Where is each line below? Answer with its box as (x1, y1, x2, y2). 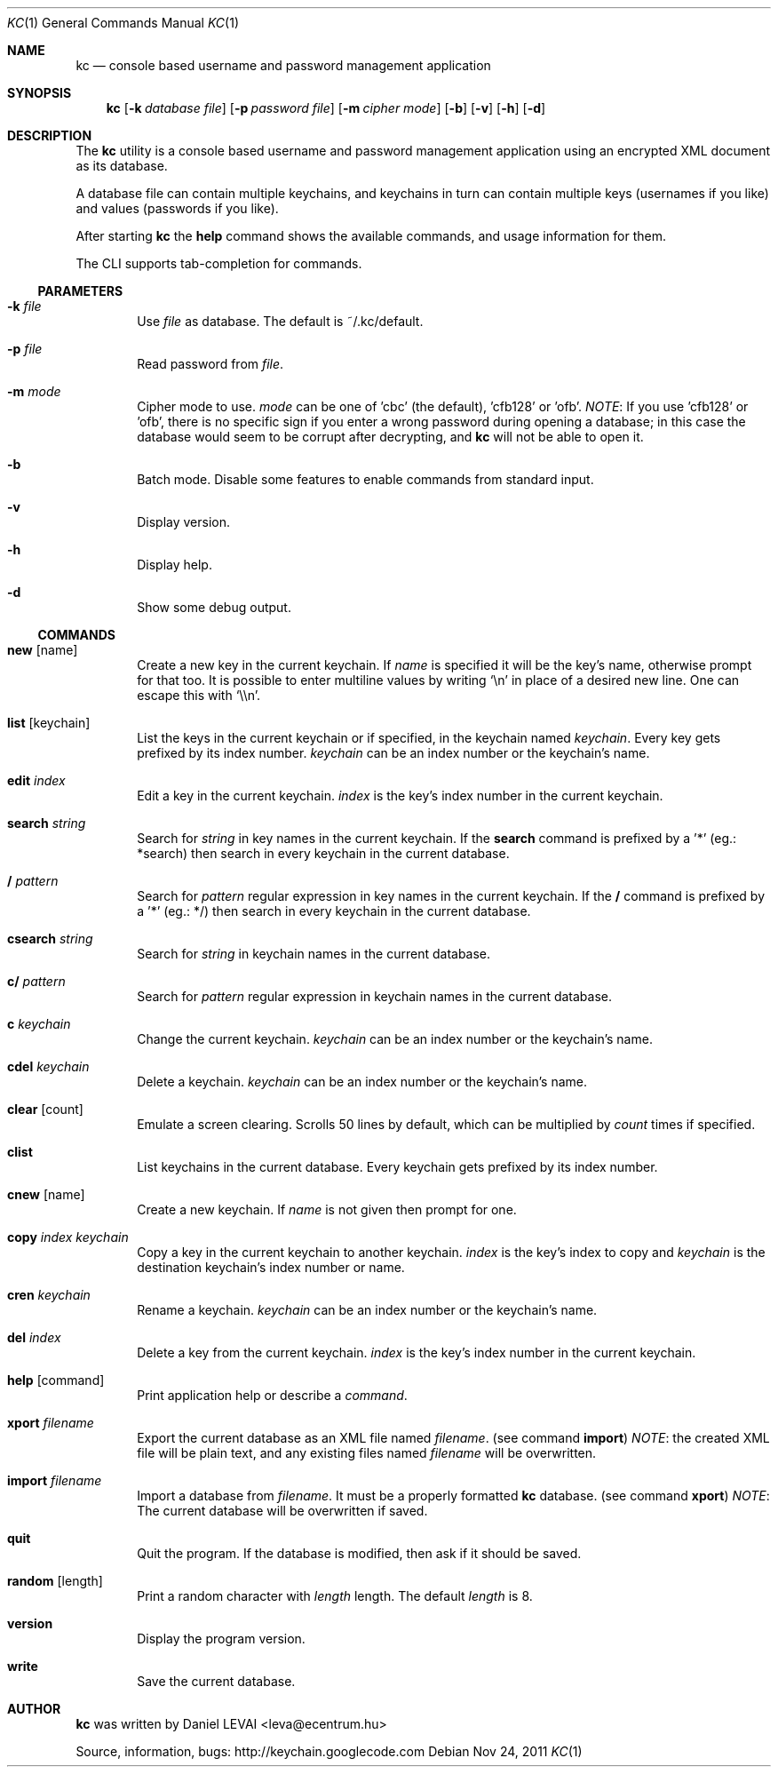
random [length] (7, 1573, 103, 1588)
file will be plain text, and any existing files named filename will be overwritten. (137, 1445, 597, 1460)
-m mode (7, 384, 61, 399)
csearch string (7, 931, 93, 946)
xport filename (7, 1415, 94, 1430)
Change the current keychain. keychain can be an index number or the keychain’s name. (137, 1031, 653, 1046)
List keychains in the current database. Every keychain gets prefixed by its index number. (137, 1159, 658, 1174)
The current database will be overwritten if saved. (137, 1503, 428, 1518)
